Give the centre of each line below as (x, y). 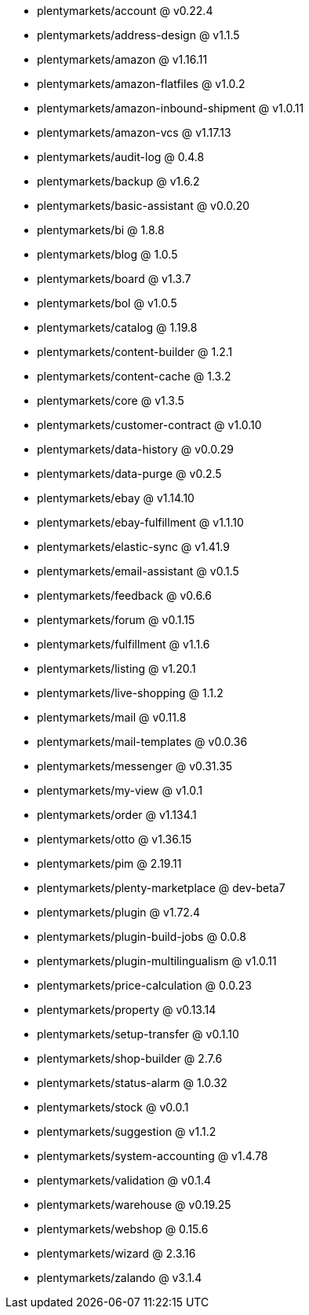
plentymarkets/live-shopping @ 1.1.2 (130, 693)
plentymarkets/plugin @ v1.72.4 (118, 912)
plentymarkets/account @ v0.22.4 (125, 11)
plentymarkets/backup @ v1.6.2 (118, 181)
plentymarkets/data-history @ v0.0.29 (135, 449)
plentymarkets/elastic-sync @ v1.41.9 (133, 547)
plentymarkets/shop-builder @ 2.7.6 (130, 1058)
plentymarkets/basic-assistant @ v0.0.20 (144, 206)
